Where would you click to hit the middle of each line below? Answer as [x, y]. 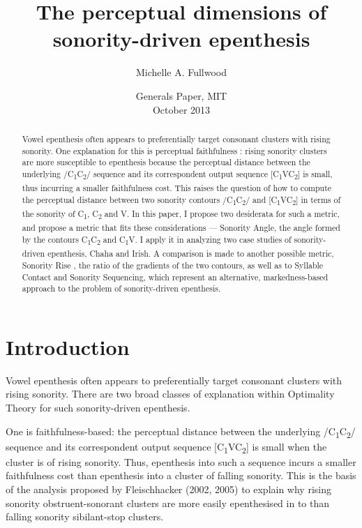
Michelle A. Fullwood [181, 72]
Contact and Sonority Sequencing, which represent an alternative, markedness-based [175, 277]
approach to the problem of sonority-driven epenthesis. [121, 288]
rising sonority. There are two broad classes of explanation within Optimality [170, 394]
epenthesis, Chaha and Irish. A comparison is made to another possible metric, [191, 254]
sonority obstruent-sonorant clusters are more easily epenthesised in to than [168, 503]
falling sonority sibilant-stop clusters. [85, 516]
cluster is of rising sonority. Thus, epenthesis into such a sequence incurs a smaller [181, 461]
